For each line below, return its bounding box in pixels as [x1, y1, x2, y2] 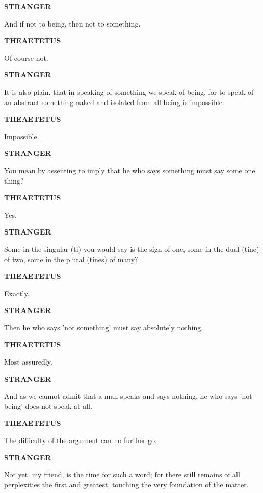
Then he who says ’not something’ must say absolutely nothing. [4, 322, 203, 332]
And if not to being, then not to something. [4, 18, 141, 29]
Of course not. [4, 52, 48, 63]
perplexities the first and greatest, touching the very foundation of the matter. [4, 479, 249, 489]
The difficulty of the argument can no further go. [4, 435, 157, 446]
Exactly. [4, 288, 30, 298]
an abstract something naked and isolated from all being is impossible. [4, 96, 224, 107]
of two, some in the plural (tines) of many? [4, 253, 138, 264]
